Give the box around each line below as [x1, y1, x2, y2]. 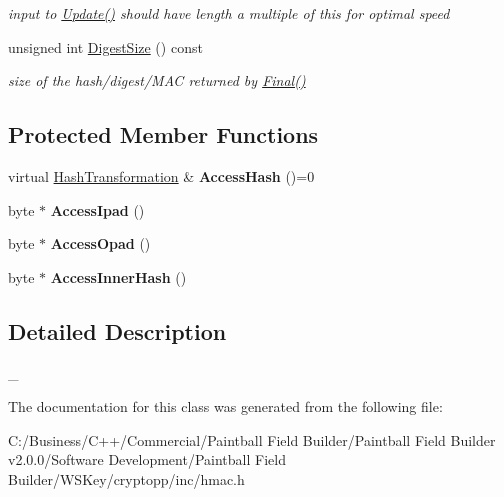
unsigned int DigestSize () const [8, 36, 203, 57]
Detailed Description [8, 315, 227, 346]
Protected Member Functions [8, 119, 319, 150]
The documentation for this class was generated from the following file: [8, 396, 443, 417]
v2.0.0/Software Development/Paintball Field [8, 449, 286, 470]
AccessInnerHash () [50, 266, 187, 287]
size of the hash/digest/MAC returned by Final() [8, 70, 306, 91]
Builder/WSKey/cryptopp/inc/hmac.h [8, 468, 245, 489]
